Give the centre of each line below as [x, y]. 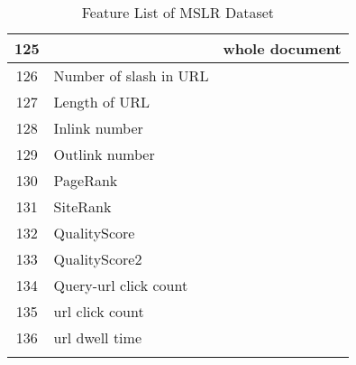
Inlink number [98, 128]
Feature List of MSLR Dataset [178, 12]
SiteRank [82, 206]
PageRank [86, 180]
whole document [282, 48]
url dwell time [97, 337]
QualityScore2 [98, 259]
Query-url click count [121, 285]
